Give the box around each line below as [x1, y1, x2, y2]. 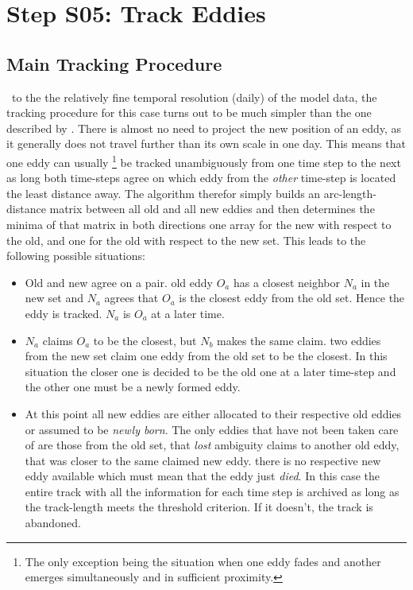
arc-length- [323, 184, 376, 201]
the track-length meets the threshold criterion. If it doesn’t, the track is [25, 499, 373, 515]
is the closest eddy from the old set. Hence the [179, 289, 405, 306]
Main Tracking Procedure [6, 51, 222, 76]
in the [361, 274, 390, 290]
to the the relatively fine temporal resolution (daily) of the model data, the [11, 88, 377, 105]
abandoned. [25, 514, 81, 531]
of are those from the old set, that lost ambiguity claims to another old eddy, [25, 437, 399, 453]
